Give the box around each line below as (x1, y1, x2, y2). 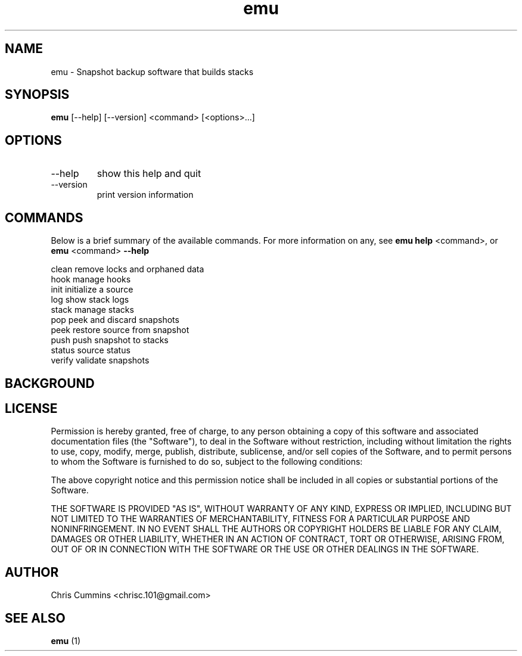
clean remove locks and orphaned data (51, 264, 204, 275)
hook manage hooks (51, 274, 131, 285)
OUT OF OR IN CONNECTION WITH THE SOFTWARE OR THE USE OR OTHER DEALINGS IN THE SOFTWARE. (51, 544, 479, 555)
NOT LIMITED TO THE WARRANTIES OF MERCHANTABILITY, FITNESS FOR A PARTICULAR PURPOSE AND (51, 514, 470, 524)
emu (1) (51, 636, 81, 646)
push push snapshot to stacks (51, 335, 169, 346)
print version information (97, 189, 194, 200)
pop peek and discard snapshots (51, 315, 179, 325)
